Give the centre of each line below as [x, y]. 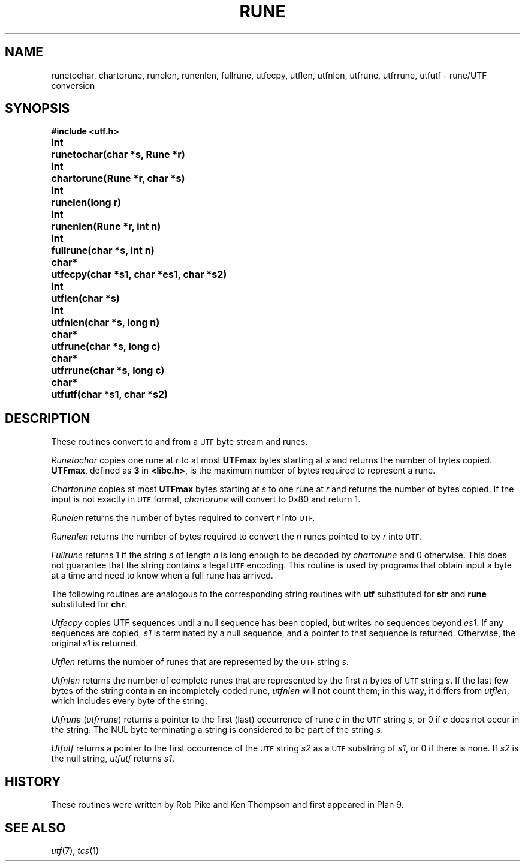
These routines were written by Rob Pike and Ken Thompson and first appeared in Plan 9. [227, 805]
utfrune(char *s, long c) [106, 347]
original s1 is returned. [95, 643]
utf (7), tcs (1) [75, 850]
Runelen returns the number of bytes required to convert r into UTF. [183, 518]
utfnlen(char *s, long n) [105, 323]
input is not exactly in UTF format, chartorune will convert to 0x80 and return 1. [206, 499]
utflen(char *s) [85, 299]
